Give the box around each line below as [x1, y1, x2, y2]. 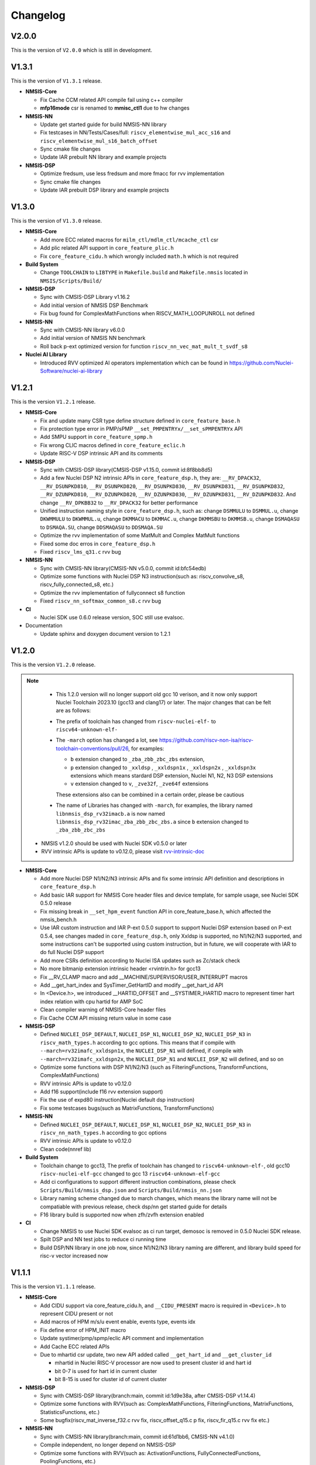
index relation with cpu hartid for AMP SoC [40, 998, 143, 1005]
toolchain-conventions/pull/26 [56, 745, 129, 752]
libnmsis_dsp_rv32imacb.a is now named [56, 810, 165, 817]
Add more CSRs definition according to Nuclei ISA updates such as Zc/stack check [40, 957, 241, 964]
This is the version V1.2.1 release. [11, 398, 96, 405]
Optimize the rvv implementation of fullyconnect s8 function [40, 589, 186, 596]
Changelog [11, 9, 66, 22]
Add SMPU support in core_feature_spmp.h [40, 434, 153, 441]
